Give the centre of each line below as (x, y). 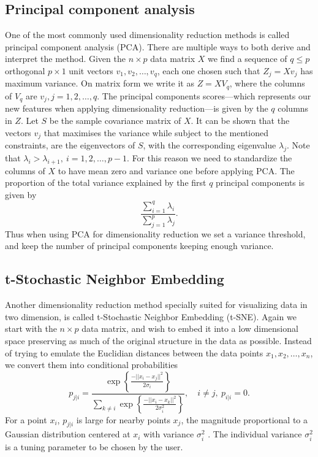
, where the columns (267, 83)
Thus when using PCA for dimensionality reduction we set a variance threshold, (155, 233)
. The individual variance (255, 434)
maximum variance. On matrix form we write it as (100, 83)
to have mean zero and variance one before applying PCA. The (176, 170)
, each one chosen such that (209, 70)
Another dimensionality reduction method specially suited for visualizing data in (156, 305)
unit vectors (91, 70)
